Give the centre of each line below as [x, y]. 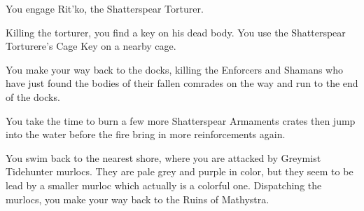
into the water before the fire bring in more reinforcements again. [146, 134]
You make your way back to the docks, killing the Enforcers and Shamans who [174, 69]
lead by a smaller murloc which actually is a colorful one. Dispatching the [164, 185]
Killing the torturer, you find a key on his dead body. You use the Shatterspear [176, 32]
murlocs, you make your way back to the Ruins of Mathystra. [138, 199]
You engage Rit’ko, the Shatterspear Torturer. [105, 8]
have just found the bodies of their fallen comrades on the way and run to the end [182, 83]
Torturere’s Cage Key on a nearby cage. [91, 46]
